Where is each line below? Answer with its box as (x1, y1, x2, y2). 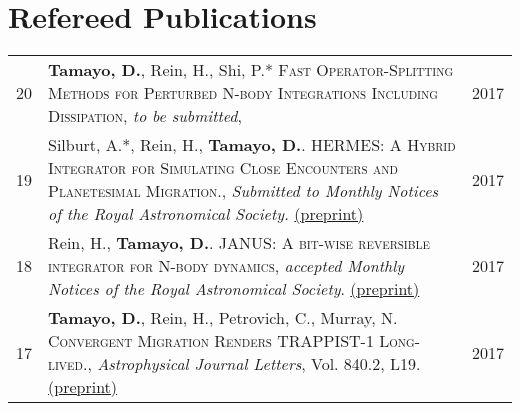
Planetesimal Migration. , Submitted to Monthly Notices (48, 179, 439, 203)
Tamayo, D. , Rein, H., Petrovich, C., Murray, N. (48, 306, 398, 330)
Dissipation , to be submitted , (48, 104, 242, 128)
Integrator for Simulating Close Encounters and (48, 156, 398, 180)
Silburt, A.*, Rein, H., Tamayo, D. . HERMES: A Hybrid (48, 133, 456, 157)
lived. (48, 352, 88, 376)
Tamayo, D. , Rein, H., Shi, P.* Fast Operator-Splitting (48, 58, 454, 82)
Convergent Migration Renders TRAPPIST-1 (48, 329, 374, 353)
